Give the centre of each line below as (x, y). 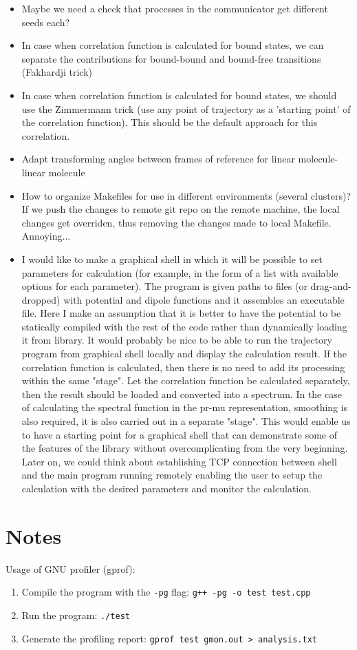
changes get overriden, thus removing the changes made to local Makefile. (176, 222)
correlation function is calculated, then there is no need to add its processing (183, 367)
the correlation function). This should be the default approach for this (170, 122)
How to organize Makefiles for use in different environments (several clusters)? (186, 195)
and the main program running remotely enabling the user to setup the (172, 475)
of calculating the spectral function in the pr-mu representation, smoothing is (185, 407)
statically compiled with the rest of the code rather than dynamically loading (184, 326)
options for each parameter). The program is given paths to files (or (164, 286)
